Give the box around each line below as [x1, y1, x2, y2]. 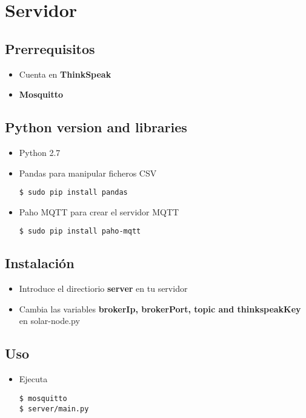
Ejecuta [19, 372, 48, 385]
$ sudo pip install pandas [19, 188, 128, 197]
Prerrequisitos [5, 39, 95, 58]
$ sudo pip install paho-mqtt [19, 227, 141, 236]
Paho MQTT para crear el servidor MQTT [19, 205, 179, 218]
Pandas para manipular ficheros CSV [19, 166, 157, 179]
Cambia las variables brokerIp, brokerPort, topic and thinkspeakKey [19, 302, 301, 315]
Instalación [5, 254, 75, 272]
